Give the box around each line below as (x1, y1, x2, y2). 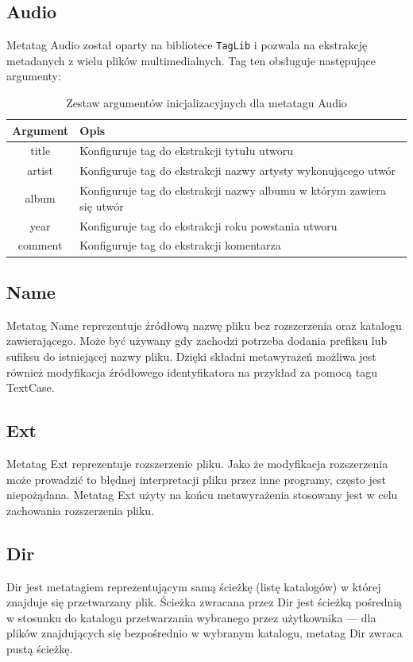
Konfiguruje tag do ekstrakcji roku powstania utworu (79, 217, 338, 234)
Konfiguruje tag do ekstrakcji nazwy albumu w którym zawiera (79, 182, 386, 199)
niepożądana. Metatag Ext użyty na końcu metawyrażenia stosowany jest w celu (6, 486, 398, 503)
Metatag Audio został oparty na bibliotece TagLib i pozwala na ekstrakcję (6, 37, 368, 53)
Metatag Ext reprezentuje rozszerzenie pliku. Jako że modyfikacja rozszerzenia (6, 455, 388, 471)
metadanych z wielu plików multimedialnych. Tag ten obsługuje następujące (6, 52, 376, 68)
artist (27, 162, 54, 179)
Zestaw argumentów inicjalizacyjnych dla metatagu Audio (66, 95, 347, 111)
